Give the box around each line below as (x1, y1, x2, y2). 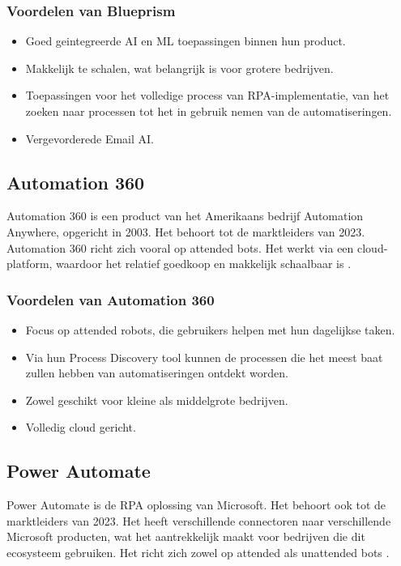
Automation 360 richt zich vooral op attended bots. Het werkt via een (6, 239, 354, 256)
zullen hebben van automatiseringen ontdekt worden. (25, 364, 288, 381)
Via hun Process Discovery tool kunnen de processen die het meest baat (25, 348, 383, 365)
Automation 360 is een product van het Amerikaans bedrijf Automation (6, 207, 364, 224)
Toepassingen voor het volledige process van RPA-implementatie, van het (25, 87, 390, 104)
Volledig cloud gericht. (25, 419, 136, 436)
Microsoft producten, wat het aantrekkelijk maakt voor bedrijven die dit (6, 528, 365, 545)
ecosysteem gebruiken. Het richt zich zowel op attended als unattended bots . (6, 543, 390, 560)
